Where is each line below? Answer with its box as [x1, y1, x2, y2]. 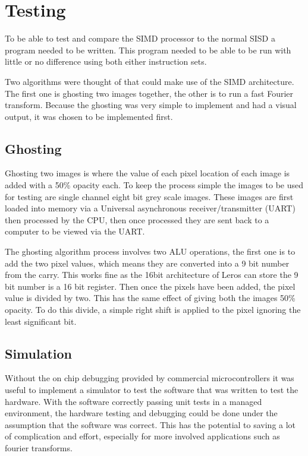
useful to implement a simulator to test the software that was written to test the [5, 384, 298, 395]
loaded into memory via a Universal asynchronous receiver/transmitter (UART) [5, 202, 296, 214]
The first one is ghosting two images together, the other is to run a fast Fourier [5, 87, 294, 99]
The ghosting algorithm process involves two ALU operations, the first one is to [5, 245, 296, 258]
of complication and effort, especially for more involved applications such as [5, 430, 280, 442]
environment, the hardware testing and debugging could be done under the [5, 407, 278, 419]
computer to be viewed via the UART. [5, 225, 145, 237]
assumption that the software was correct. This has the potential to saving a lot [5, 418, 296, 430]
